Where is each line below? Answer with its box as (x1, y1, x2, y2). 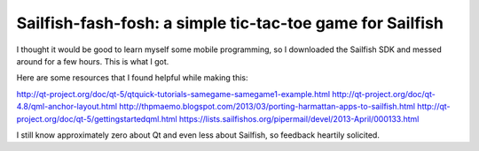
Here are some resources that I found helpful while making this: (16, 72, 248, 83)
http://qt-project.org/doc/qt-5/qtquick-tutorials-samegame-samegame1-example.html (16, 88, 331, 99)
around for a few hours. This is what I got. (16, 56, 169, 66)
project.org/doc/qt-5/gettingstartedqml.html (16, 113, 177, 124)
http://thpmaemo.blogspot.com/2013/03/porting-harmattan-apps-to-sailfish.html (119, 102, 416, 112)
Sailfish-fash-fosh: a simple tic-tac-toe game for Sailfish (16, 13, 444, 33)
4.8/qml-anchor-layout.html (16, 102, 118, 112)
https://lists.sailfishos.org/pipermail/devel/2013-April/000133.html (178, 113, 420, 124)
